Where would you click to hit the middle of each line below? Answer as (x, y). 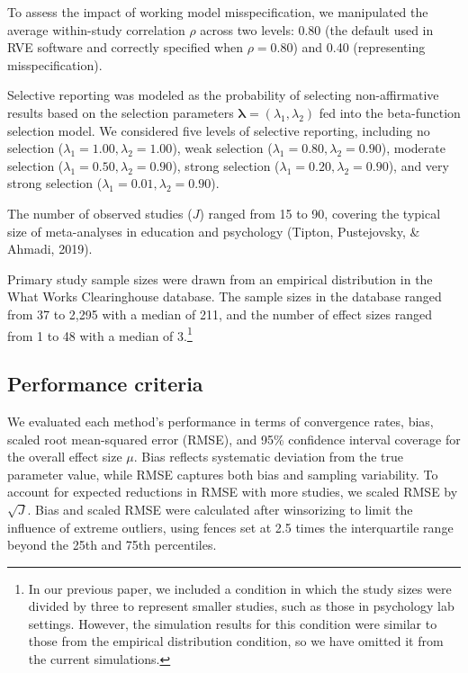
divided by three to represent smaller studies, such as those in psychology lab (241, 606)
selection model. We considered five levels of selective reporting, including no (219, 130)
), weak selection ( (222, 148)
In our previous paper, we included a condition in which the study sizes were (240, 588)
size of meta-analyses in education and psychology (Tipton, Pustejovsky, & (214, 231)
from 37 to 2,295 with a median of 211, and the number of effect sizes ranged (220, 314)
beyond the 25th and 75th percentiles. (112, 545)
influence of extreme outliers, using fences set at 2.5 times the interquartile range (230, 527)
